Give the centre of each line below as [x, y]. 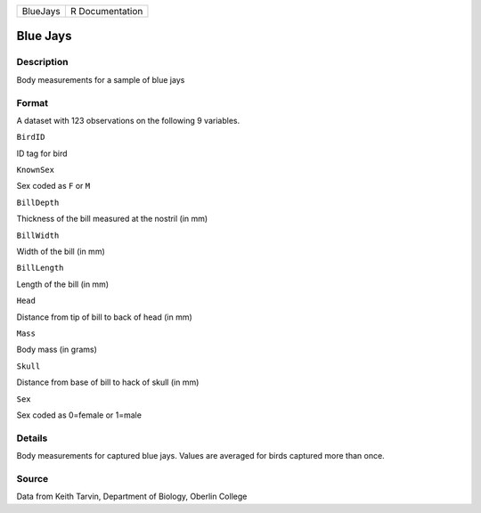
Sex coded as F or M [53, 186]
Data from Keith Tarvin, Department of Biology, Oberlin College [132, 497]
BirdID [31, 137]
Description [42, 62]
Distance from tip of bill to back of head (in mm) [105, 317]
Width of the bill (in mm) [61, 252]
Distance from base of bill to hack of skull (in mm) [108, 382]
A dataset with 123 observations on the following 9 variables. [128, 120]
